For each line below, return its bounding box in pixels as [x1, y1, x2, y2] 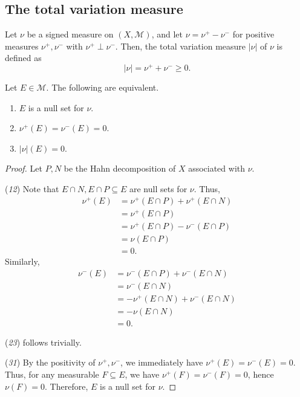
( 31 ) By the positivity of [5, 356, 96, 369]
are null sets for [129, 182, 187, 195]
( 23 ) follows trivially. [5, 335, 82, 348]
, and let [151, 28, 183, 40]
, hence [247, 368, 274, 381]
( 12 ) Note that [5, 182, 59, 195]
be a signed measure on [27, 28, 114, 40]
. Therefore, [45, 379, 88, 392]
